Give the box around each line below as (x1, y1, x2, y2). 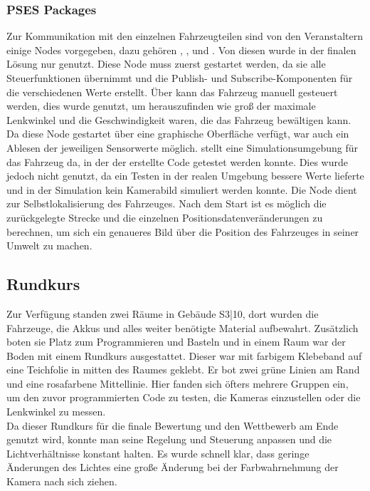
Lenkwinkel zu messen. (6, 404, 106, 419)
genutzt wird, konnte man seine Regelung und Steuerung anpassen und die (6, 432, 332, 447)
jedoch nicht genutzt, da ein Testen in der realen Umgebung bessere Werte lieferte (6, 168, 364, 183)
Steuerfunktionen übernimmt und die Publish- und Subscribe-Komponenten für (6, 71, 353, 85)
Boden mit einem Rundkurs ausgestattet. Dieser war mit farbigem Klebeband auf (6, 348, 362, 363)
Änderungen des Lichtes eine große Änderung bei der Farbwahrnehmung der (6, 460, 339, 475)
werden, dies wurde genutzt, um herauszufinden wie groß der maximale (6, 98, 316, 113)
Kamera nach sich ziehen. (6, 474, 117, 489)
